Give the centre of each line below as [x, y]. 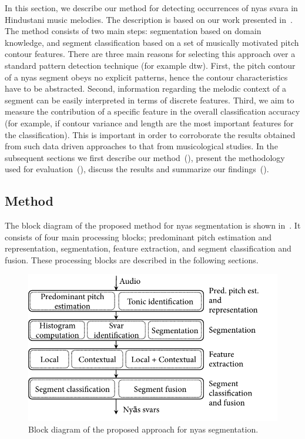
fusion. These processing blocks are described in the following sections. [132, 259]
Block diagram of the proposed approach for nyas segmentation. [143, 429]
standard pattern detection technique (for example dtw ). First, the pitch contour [150, 65]
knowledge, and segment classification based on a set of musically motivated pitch [152, 42]
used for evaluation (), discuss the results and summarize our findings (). [137, 169]
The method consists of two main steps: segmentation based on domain [133, 31]
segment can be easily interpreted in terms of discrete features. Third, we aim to [150, 100]
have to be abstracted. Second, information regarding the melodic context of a [145, 88]
